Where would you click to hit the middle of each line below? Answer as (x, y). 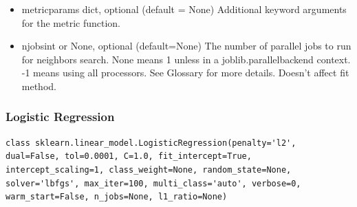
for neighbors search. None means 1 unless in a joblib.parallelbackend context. (186, 59)
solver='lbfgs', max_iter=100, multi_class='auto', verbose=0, (153, 183)
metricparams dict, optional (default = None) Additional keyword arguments (184, 9)
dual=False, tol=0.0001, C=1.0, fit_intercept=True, (129, 156)
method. (39, 86)
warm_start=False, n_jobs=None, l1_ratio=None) (117, 197)
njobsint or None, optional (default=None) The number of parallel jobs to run (186, 46)
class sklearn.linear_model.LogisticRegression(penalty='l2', (151, 143)
